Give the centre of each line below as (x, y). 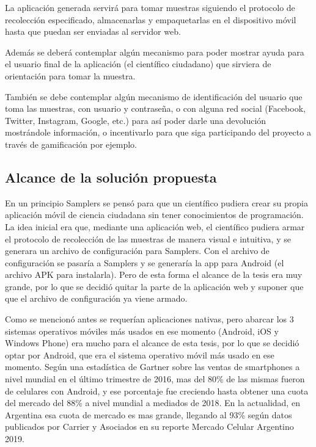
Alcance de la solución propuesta (111, 177)
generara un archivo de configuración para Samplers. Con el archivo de (137, 251)
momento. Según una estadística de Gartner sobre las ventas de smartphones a (152, 367)
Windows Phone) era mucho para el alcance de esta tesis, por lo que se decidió (152, 343)
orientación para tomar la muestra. (70, 75)
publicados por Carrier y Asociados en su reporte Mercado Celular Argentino (149, 427)
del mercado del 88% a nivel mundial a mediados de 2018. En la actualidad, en (152, 403)
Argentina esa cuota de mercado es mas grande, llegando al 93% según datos (149, 414)
